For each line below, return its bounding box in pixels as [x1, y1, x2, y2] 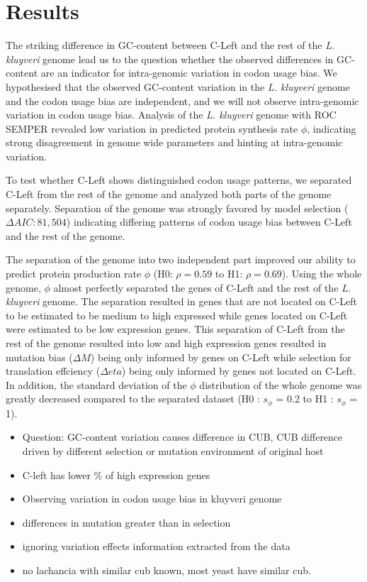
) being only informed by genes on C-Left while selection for [90, 349, 351, 364]
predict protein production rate [6, 266, 142, 281]
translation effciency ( [6, 363, 101, 378]
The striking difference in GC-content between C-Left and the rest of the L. [6, 38, 335, 53]
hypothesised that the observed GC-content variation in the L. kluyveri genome [6, 79, 350, 94]
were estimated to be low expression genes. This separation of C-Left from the [6, 322, 345, 336]
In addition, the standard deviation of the [6, 377, 187, 392]
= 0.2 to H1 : [276, 391, 334, 406]
